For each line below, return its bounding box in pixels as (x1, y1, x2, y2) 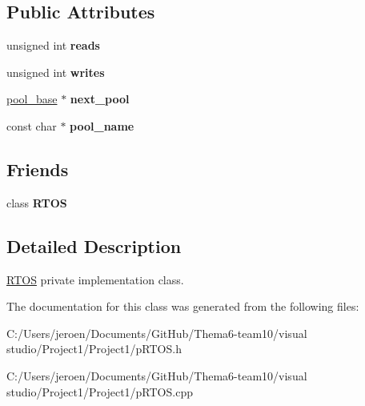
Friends (6, 156, 69, 181)
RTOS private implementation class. (6, 271, 184, 287)
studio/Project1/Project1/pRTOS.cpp (6, 383, 193, 400)
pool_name (70, 117, 134, 134)
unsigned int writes (6, 63, 105, 80)
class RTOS (6, 194, 67, 211)
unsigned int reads (6, 37, 100, 54)
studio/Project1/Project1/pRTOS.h (6, 340, 182, 357)
